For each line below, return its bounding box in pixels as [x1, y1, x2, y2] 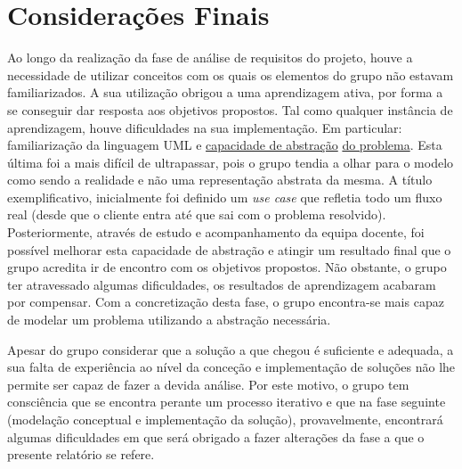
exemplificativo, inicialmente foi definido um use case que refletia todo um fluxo [7, 187, 442, 206]
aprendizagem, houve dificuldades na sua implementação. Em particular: [7, 118, 402, 136]
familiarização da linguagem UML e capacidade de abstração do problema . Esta [7, 136, 442, 154]
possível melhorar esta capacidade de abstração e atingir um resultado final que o [7, 240, 451, 259]
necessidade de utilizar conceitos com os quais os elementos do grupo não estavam [7, 65, 454, 84]
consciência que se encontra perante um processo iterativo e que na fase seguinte [7, 392, 446, 411]
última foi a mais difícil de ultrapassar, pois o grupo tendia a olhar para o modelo [7, 152, 454, 171]
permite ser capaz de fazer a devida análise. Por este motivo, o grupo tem [7, 374, 409, 393]
